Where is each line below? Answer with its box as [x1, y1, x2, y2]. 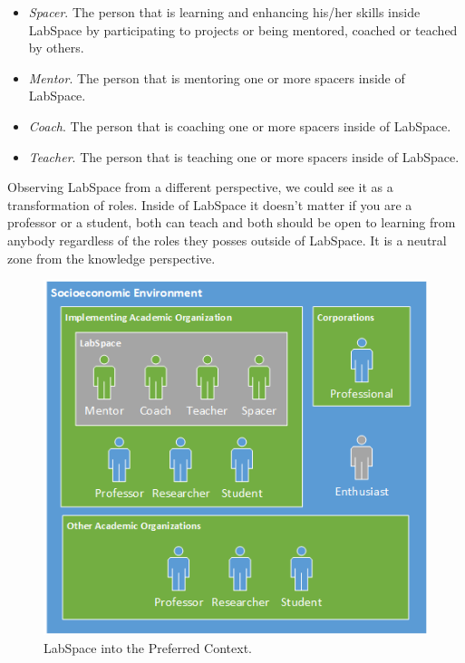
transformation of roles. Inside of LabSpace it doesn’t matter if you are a [7, 195, 412, 214]
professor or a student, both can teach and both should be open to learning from [7, 213, 456, 232]
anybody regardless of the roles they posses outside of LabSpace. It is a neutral [7, 230, 447, 249]
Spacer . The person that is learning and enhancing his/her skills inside [28, 3, 421, 21]
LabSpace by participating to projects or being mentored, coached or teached [28, 20, 458, 39]
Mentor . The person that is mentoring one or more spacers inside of [28, 68, 405, 87]
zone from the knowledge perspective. [7, 248, 216, 267]
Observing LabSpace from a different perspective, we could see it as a [7, 178, 393, 197]
